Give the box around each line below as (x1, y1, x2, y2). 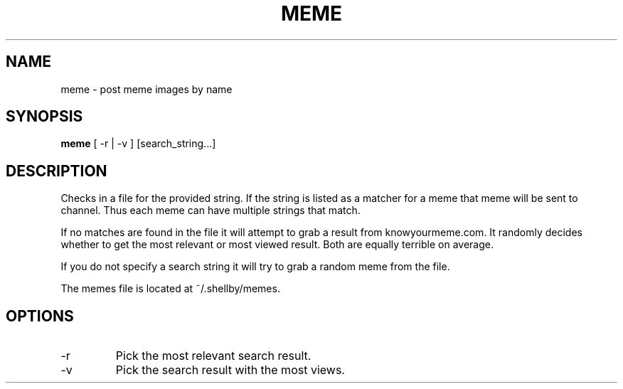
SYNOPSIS (6, 107, 83, 126)
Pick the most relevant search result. (115, 348, 311, 363)
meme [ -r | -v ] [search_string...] (60, 137, 216, 150)
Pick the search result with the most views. (115, 363, 345, 378)
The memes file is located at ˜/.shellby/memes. (60, 282, 280, 295)
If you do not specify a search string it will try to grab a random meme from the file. (60, 260, 450, 273)
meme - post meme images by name (60, 82, 233, 95)
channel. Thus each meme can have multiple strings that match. (60, 204, 361, 217)
